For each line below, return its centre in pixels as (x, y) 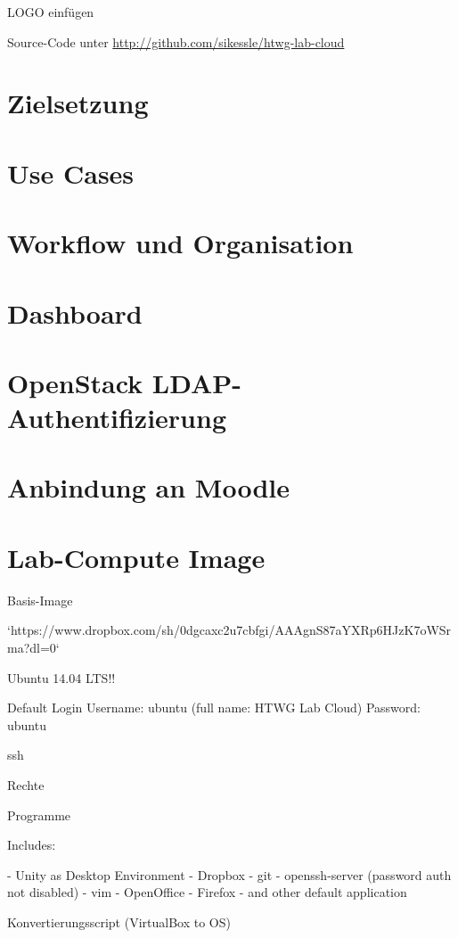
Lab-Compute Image (136, 557)
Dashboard (75, 313)
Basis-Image (40, 600)
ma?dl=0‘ (33, 647)
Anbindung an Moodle (148, 487)
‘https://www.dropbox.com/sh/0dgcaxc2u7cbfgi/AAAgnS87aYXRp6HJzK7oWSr (229, 630)
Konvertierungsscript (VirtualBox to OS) (119, 922)
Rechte (26, 784)
